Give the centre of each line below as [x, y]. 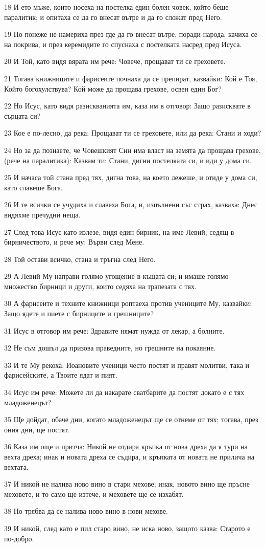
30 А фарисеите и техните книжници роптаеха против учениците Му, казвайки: [128, 303]
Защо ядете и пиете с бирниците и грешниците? [79, 313]
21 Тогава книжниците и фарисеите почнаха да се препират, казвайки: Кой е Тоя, [131, 78]
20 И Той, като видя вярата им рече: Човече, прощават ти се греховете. [115, 61]
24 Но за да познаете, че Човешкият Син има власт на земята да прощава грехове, [132, 150]
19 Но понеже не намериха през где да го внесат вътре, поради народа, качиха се [131, 34]
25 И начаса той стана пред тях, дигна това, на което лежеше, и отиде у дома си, [131, 177]
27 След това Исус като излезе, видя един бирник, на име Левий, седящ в [119, 232]
